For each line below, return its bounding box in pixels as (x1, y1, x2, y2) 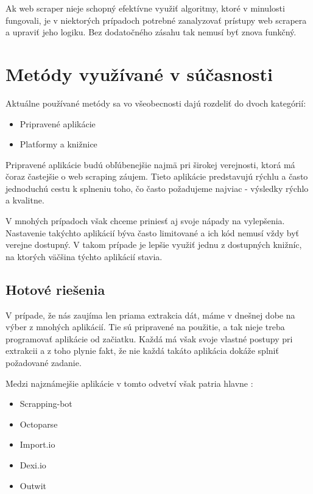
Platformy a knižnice (19, 138, 97, 150)
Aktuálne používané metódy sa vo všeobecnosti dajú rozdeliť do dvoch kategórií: (5, 96, 306, 109)
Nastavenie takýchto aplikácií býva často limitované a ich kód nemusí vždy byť (5, 226, 300, 239)
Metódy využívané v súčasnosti (5, 61, 273, 86)
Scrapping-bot (19, 397, 72, 410)
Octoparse (19, 417, 58, 430)
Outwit (19, 479, 46, 492)
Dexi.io (19, 458, 46, 471)
